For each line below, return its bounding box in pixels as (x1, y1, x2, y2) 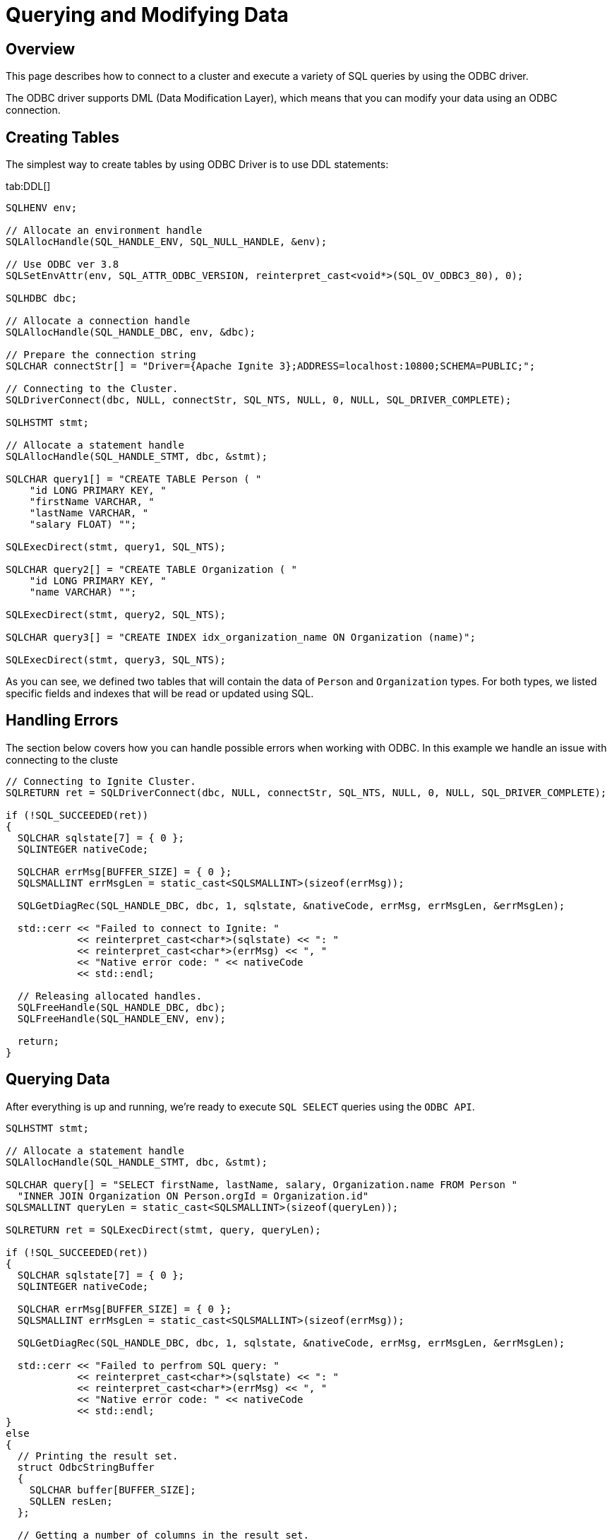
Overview (6, 40, 76, 58)
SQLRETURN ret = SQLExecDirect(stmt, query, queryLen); (6, 1224, 321, 1236)
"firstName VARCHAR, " (29, 496, 155, 508)
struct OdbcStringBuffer (17, 1461, 155, 1473)
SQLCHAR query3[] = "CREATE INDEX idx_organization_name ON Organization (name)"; (6, 632, 476, 644)
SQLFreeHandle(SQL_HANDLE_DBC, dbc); (17, 1001, 226, 1013)
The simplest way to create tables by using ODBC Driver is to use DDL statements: (6, 158, 389, 171)
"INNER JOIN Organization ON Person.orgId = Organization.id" (17, 1190, 369, 1202)
